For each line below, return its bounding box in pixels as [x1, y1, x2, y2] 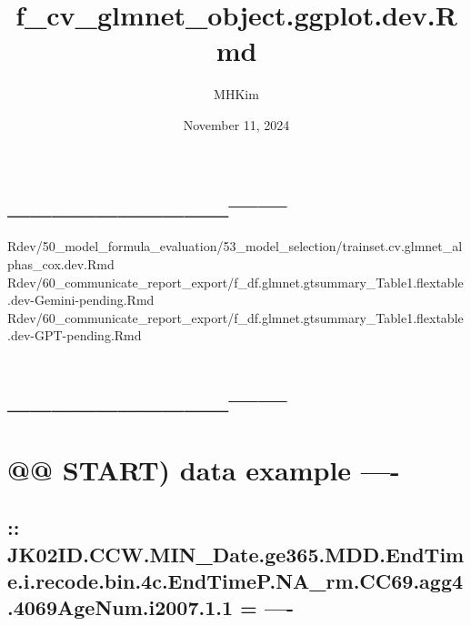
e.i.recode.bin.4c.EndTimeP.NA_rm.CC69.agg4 [7, 566, 464, 594]
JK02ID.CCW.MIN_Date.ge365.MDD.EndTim [7, 540, 465, 568]
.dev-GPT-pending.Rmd [7, 326, 142, 345]
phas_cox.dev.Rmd [7, 255, 115, 274]
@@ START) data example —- [7, 450, 400, 488]
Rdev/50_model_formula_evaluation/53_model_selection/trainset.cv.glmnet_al [7, 237, 463, 256]
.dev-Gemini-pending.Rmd [7, 290, 155, 309]
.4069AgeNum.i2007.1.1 [7, 593, 234, 621]
